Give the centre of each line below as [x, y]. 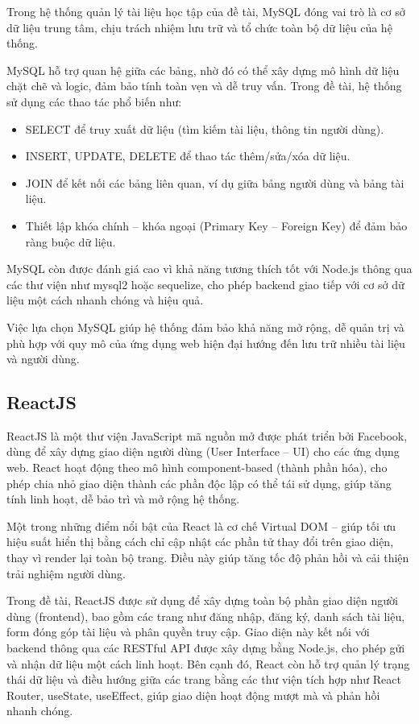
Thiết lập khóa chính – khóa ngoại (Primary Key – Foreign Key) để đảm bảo [216, 225]
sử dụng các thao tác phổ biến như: [94, 101]
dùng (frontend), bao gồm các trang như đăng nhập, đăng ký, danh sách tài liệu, [206, 616]
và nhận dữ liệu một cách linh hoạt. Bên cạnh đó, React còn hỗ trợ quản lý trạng [208, 663]
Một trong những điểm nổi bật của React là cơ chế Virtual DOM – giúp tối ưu [201, 525]
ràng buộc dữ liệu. [71, 241]
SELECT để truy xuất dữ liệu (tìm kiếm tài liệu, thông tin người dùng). [205, 128]
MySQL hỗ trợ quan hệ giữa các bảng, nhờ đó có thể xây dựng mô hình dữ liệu [203, 70]
